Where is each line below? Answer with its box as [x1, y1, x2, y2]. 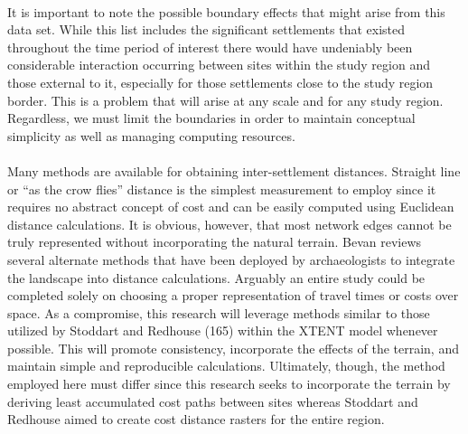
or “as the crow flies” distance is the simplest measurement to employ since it [7, 179, 436, 198]
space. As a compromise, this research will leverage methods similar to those [7, 303, 430, 322]
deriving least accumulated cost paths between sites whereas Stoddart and [7, 392, 418, 410]
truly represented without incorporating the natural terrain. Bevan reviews [7, 232, 422, 251]
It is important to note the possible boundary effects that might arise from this [7, 2, 445, 21]
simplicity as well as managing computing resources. [7, 126, 295, 145]
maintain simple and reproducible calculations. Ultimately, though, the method [7, 356, 445, 375]
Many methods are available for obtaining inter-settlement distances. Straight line [7, 161, 461, 180]
